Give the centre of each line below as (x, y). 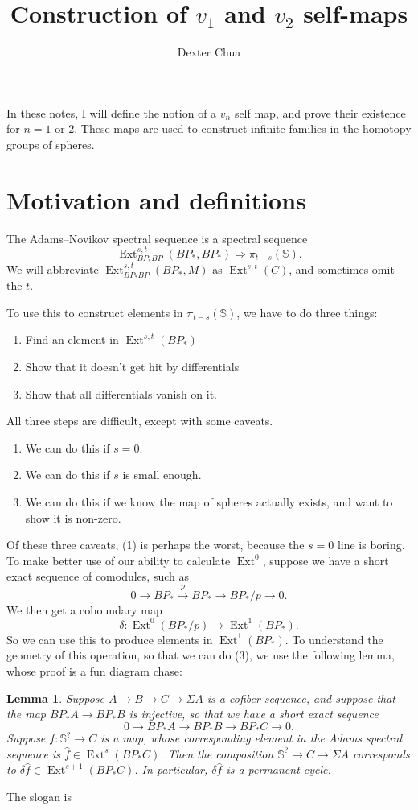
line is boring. (371, 545)
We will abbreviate (53, 269)
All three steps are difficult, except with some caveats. (140, 421)
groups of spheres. (51, 144)
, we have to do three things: (307, 312)
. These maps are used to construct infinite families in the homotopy (243, 128)
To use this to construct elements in (95, 312)
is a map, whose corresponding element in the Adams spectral (252, 738)
